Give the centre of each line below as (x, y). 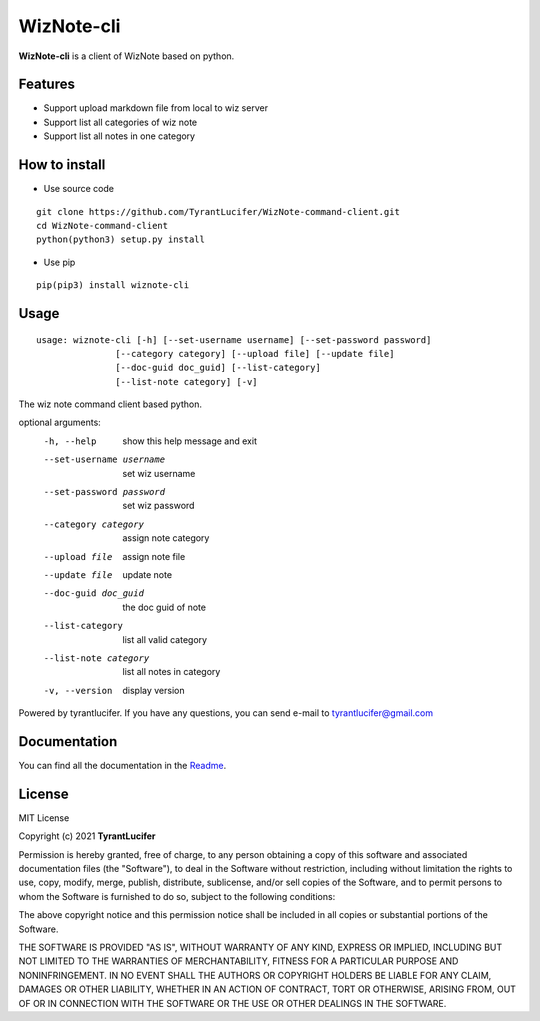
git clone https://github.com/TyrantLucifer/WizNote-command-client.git (218, 211)
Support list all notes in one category (119, 136)
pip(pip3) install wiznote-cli (113, 285)
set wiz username (159, 473)
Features (46, 84)
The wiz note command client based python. (110, 404)
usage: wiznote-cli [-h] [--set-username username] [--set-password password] (234, 339)
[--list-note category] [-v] (187, 381)
